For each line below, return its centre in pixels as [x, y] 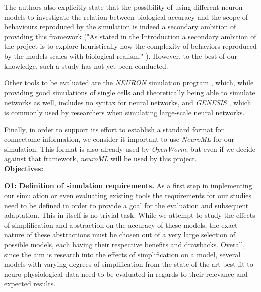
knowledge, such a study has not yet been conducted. [86, 66]
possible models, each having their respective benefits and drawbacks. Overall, [125, 245]
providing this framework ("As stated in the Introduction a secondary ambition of [130, 36]
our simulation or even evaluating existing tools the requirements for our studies [128, 195]
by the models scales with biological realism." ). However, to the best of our [121, 56]
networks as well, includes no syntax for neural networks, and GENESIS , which [128, 102]
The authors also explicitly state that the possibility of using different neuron [123, 7]
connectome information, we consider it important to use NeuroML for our [119, 139]
